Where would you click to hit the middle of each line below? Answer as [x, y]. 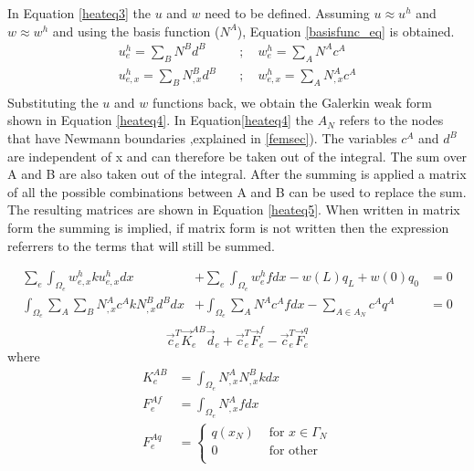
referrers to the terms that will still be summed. [141, 245]
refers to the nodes [391, 120]
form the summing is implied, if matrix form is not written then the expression [228, 228]
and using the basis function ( [136, 31]
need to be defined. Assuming [287, 13]
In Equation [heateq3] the [79, 13]
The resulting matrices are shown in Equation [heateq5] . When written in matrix [234, 209]
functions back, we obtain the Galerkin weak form [292, 102]
